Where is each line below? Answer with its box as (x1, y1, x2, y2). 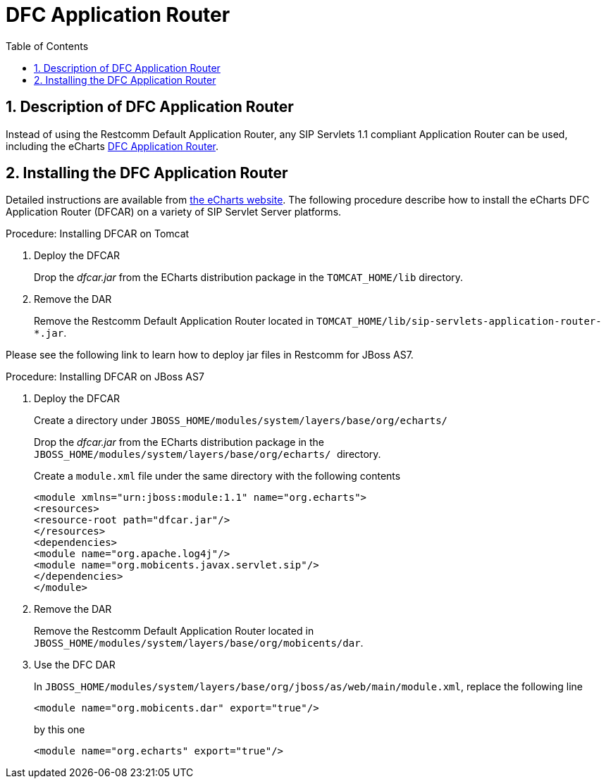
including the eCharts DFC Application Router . (6, 139, 219, 152)
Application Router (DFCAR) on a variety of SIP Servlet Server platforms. (6, 206, 342, 218)
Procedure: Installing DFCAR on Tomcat (6, 228, 190, 240)
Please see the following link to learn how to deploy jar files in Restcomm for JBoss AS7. (6, 349, 414, 361)
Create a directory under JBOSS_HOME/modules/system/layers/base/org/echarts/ (34, 414, 447, 427)
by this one (34, 723, 85, 736)
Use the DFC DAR (34, 659, 116, 671)
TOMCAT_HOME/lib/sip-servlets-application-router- (316, 316, 602, 328)
